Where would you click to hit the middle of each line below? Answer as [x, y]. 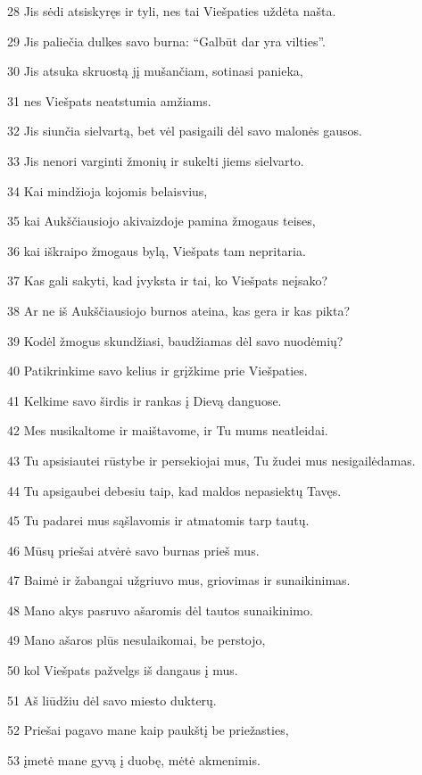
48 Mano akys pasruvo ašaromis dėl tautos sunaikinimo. [160, 610]
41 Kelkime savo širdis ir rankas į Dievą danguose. [145, 400]
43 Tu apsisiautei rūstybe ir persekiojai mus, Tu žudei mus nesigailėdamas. [211, 460]
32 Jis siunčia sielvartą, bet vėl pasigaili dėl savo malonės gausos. [185, 131]
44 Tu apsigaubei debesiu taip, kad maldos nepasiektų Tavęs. [174, 490]
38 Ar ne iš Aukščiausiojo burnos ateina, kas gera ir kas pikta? [179, 310]
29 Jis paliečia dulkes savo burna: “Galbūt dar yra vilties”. [166, 41]
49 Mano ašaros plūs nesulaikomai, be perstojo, [137, 640]
